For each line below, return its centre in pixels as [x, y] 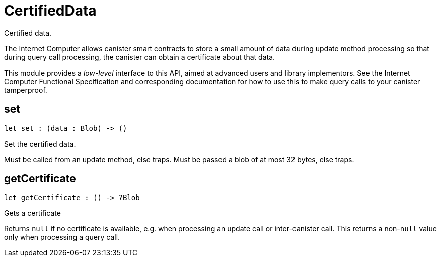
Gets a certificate [32, 213]
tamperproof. [26, 90]
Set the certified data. [40, 144]
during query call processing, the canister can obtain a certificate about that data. [140, 57]
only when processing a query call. [62, 237]
